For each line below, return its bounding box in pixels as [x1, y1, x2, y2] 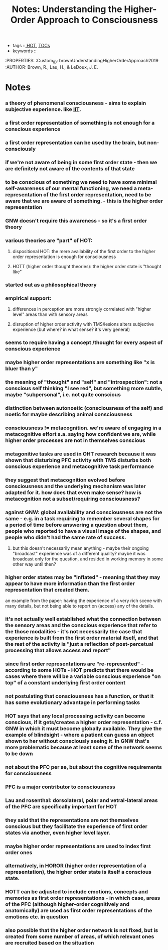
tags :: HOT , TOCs [12, 43, 50, 49]
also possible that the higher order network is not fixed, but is [5, 927, 158, 934]
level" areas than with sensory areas [12, 311, 88, 317]
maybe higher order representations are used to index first [5, 843, 151, 850]
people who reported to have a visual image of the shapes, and [5, 527, 161, 534]
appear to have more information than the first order [5, 580, 135, 587]
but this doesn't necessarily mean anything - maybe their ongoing [12, 545, 149, 551]
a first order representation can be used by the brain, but [5, 139, 146, 146]
